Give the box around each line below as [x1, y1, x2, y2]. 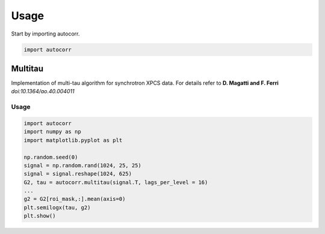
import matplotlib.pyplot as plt [23, 137, 123, 144]
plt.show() [23, 212, 56, 220]
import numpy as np [23, 128, 81, 135]
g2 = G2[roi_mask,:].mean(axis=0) [23, 196, 126, 203]
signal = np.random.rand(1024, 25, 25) [23, 162, 141, 168]
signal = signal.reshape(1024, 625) [23, 170, 132, 177]
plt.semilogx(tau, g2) [23, 204, 91, 211]
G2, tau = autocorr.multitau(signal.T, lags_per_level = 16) [23, 179, 208, 186]
